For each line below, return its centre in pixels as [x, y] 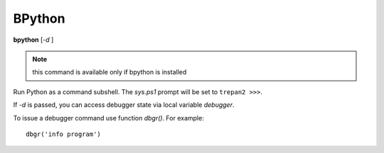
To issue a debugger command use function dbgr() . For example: [108, 118]
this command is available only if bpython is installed [110, 72]
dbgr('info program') [63, 134]
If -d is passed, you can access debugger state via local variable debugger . [124, 105]
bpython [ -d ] [33, 40]
